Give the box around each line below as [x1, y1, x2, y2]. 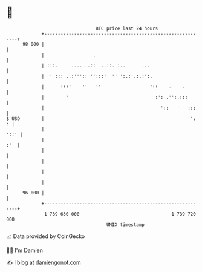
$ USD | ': [6, 115, 197, 122]
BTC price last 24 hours [96, 25, 158, 32]
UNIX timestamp [106, 221, 145, 228]
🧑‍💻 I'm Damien [6, 247, 44, 254]
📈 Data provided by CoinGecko [6, 233, 85, 240]
